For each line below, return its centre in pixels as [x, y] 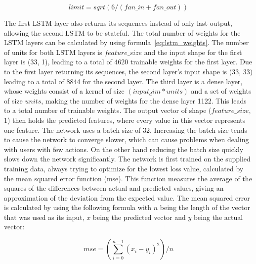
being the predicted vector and [139, 217]
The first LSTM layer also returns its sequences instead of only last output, [118, 23]
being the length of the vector [205, 207]
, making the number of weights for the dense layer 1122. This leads [144, 100]
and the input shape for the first [193, 52]
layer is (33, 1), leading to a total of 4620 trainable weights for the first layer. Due [128, 62]
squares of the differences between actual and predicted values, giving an [114, 188]
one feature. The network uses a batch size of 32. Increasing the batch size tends [126, 130]
